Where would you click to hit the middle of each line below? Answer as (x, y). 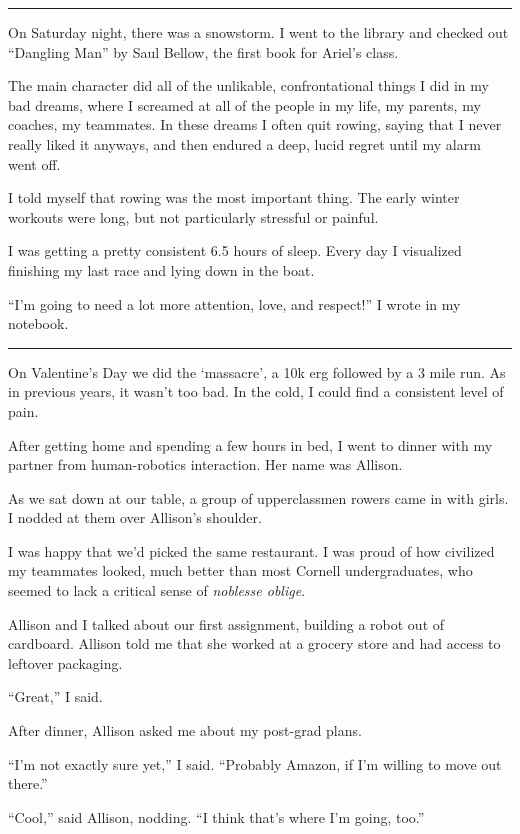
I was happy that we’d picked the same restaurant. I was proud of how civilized (251, 550)
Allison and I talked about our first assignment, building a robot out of (226, 623)
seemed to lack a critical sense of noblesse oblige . (157, 590)
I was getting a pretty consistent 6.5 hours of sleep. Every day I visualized (235, 250)
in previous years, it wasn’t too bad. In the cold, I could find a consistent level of (256, 391)
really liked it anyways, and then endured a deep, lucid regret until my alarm (244, 143)
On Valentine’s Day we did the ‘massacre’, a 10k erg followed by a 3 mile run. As (257, 371)
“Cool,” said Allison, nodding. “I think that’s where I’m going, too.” (216, 816)
